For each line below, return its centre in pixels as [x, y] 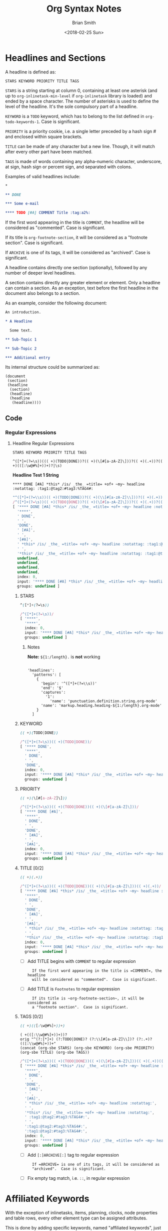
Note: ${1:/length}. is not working [64, 656]
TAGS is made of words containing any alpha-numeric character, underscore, [83, 161]
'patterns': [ [46, 675]
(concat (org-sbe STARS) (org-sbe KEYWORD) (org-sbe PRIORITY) [87, 1048]
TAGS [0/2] [31, 1017]
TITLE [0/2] [32, 868]
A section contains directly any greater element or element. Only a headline [83, 283]
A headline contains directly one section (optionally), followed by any [76, 268]
